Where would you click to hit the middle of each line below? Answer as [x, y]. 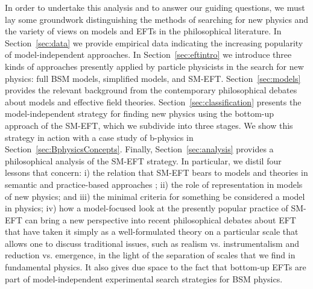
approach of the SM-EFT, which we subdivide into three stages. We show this [149, 125]
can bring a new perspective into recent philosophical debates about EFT [160, 219]
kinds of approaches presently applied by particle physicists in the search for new [154, 66]
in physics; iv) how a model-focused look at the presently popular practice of [147, 208]
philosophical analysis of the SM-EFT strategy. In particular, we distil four [143, 160]
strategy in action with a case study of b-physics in [99, 137]
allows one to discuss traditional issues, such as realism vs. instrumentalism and [152, 243]
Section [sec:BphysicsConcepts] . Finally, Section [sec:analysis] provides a [139, 149]
